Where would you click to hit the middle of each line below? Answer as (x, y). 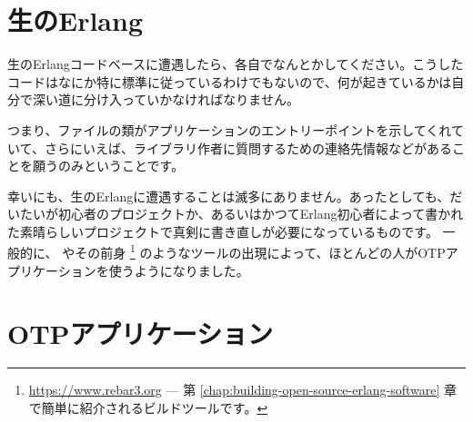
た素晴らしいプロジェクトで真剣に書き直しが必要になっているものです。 (223, 231)
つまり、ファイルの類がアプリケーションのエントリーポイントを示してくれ (229, 129)
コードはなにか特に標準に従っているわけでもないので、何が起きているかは (230, 81)
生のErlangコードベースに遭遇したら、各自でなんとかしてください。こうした (236, 64)
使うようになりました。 (179, 270)
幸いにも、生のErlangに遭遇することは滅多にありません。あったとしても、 (229, 196)
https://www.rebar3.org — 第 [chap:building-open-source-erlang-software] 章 (243, 390)
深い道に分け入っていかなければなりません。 (166, 99)
